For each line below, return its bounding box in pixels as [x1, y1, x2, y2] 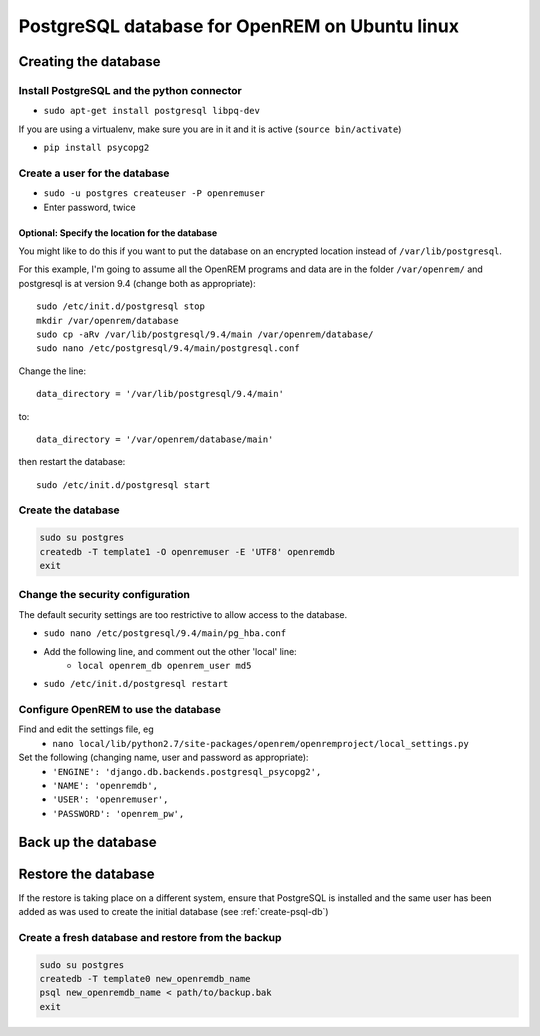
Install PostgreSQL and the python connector [18, 83, 242, 97]
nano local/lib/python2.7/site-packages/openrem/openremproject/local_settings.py [52, 738, 469, 749]
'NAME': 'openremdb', [52, 780, 159, 792]
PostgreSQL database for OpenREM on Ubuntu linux [18, 15, 460, 37]
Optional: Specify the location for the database [18, 226, 218, 239]
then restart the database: [18, 456, 126, 468]
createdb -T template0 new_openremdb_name [39, 973, 251, 985]
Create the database [18, 503, 120, 517]
